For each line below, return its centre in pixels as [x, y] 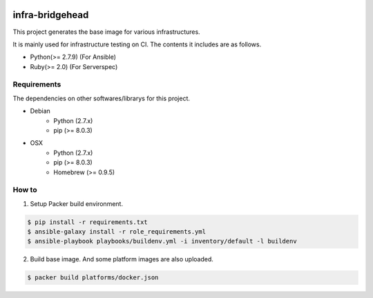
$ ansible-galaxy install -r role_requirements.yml [117, 232]
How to [25, 190]
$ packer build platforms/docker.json [93, 278]
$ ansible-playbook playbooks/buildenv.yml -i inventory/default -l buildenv [162, 241]
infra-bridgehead [51, 15]
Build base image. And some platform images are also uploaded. [122, 259]
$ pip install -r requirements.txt [87, 222]
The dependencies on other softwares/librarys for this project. [101, 98]
